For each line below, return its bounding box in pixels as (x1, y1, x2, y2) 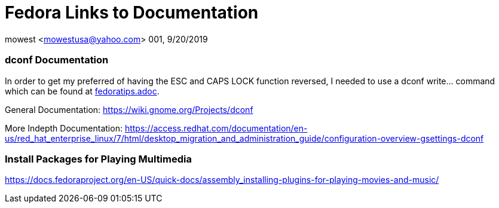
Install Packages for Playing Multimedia (5, 152, 192, 165)
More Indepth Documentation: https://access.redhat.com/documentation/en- (5, 123, 308, 133)
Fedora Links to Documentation (5, 2, 259, 23)
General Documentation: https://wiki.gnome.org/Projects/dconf (5, 104, 253, 115)
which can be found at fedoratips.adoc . (5, 85, 160, 96)
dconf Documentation (5, 54, 109, 66)
